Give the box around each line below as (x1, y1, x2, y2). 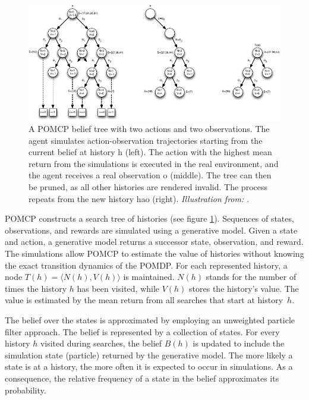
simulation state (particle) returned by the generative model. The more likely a (5, 348, 293, 361)
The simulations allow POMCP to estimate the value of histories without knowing (5, 247, 304, 260)
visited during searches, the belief (40, 337, 162, 349)
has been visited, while (77, 282, 160, 294)
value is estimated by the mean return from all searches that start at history (5, 294, 283, 306)
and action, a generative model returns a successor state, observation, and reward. (5, 235, 304, 248)
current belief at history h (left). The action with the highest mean (29, 146, 272, 158)
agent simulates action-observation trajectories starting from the (29, 134, 263, 146)
